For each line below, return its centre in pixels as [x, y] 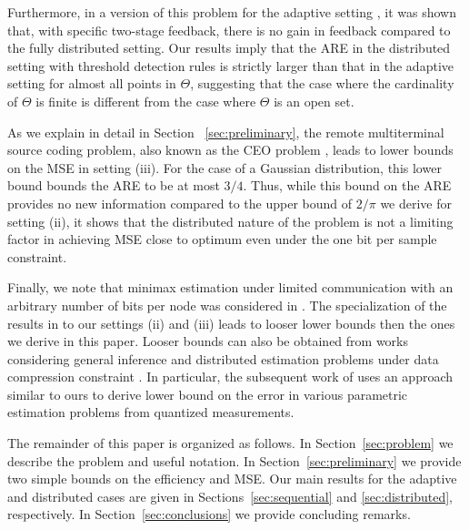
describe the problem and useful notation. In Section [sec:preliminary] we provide [234, 460]
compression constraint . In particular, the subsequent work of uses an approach [230, 377]
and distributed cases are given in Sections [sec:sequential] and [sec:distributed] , [230, 496]
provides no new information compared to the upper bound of [180, 203]
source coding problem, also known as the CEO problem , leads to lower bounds [230, 150]
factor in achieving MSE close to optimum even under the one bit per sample [222, 239]
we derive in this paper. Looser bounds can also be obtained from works [208, 341]
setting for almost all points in [92, 83]
